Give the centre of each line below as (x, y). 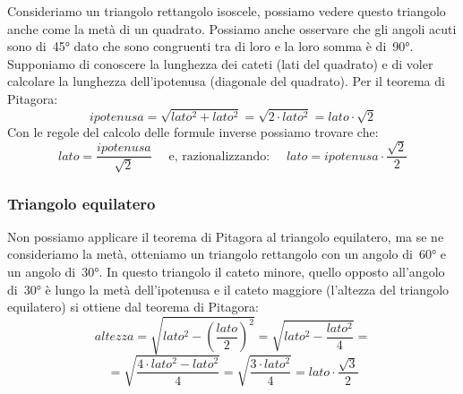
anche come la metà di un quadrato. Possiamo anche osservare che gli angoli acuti (232, 28)
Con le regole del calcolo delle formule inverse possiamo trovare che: (193, 131)
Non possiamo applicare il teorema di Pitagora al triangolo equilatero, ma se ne (226, 236)
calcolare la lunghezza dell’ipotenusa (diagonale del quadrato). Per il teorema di (226, 81)
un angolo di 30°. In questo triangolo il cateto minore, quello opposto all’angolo (226, 271)
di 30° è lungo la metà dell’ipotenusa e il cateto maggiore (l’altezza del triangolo (228, 289)
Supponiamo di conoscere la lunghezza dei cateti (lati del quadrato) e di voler (220, 63)
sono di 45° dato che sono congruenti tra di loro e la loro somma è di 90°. (210, 46)
